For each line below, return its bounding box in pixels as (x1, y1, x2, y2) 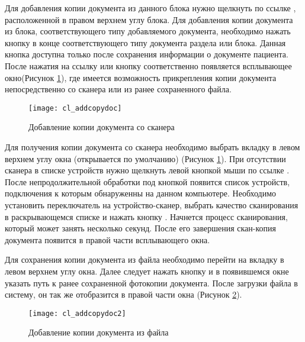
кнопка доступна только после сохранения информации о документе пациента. (5, 48, 288, 60)
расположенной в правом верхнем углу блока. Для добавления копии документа (5, 13, 293, 25)
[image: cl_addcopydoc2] (28, 309, 126, 318)
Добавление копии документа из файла (28, 326, 169, 338)
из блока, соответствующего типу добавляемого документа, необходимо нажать (5, 25, 291, 37)
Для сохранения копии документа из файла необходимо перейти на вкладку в (5, 253, 284, 266)
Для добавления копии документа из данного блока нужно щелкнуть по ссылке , (5, 2, 296, 14)
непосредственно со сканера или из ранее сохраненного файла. (5, 83, 232, 95)
